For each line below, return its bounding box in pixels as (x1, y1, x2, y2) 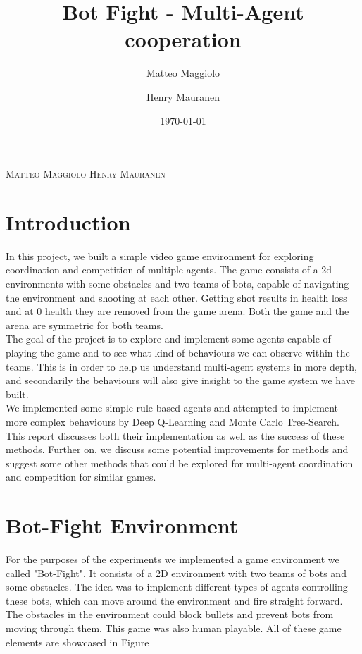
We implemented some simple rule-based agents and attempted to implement (6, 400, 339, 415)
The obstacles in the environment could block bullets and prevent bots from (6, 607, 334, 622)
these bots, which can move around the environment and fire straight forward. (6, 593, 343, 607)
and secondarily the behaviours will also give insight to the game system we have (6, 373, 355, 388)
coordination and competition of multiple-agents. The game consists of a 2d (6, 262, 332, 277)
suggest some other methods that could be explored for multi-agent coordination (6, 455, 354, 470)
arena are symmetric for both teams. (6, 317, 163, 332)
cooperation (125, 25, 242, 54)
